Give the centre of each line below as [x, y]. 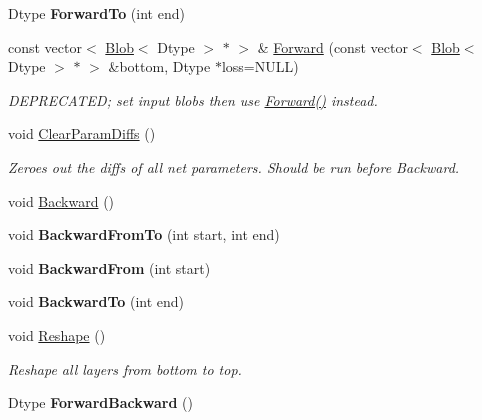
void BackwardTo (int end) [96, 301]
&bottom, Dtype [159, 66]
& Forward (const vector [332, 46]
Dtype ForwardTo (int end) [96, 13]
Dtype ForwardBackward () [100, 402]
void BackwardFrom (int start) [109, 267]
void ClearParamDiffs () [82, 133]
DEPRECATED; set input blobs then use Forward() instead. [193, 99]
